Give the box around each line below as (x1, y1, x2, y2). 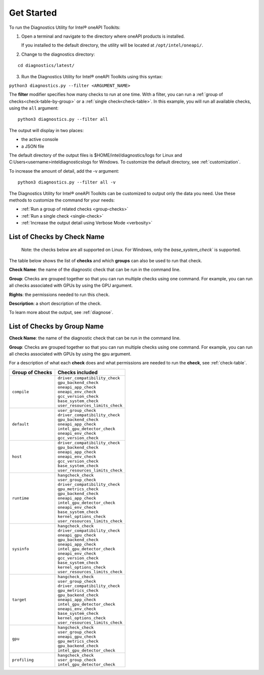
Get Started (9, 7, 57, 18)
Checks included (57, 369, 98, 376)
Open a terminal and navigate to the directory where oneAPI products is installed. (21, 33, 185, 39)
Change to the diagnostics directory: (21, 51, 95, 57)
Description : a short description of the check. (9, 300, 102, 306)
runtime (12, 495, 29, 501)
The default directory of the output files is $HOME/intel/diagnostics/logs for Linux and (9, 152, 182, 158)
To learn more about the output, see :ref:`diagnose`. (9, 310, 113, 315)
